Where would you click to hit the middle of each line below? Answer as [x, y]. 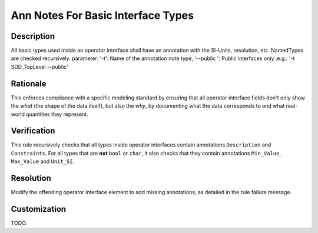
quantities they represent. [57, 114]
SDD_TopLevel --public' [40, 66]
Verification [33, 131]
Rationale [29, 83]
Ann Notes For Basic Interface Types [102, 15]
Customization [39, 209]
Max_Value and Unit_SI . [43, 161]
